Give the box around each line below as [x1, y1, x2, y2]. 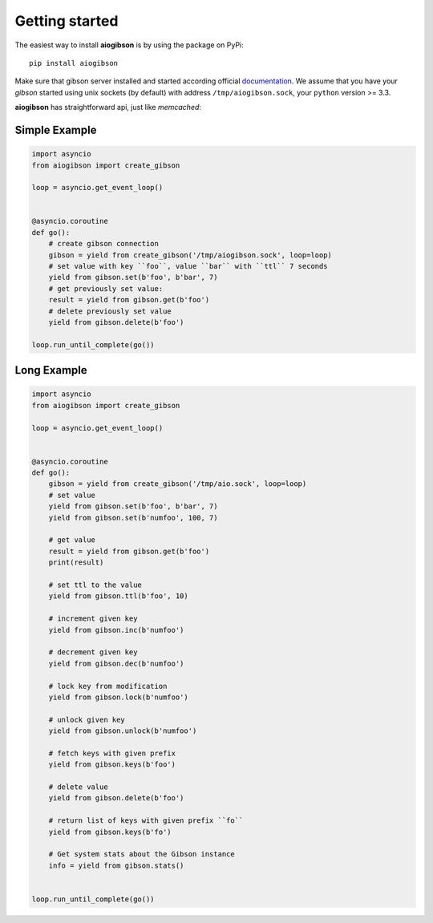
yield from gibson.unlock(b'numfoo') [48, 727, 197, 735]
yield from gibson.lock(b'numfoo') [48, 692, 188, 702]
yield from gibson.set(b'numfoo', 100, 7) [48, 513, 218, 522]
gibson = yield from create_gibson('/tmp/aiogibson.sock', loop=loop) [48, 250, 333, 260]
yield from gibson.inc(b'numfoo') [48, 625, 184, 634]
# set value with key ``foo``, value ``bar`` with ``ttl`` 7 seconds [48, 261, 328, 271]
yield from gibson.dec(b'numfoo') [48, 658, 184, 668]
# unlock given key [48, 715, 126, 724]
